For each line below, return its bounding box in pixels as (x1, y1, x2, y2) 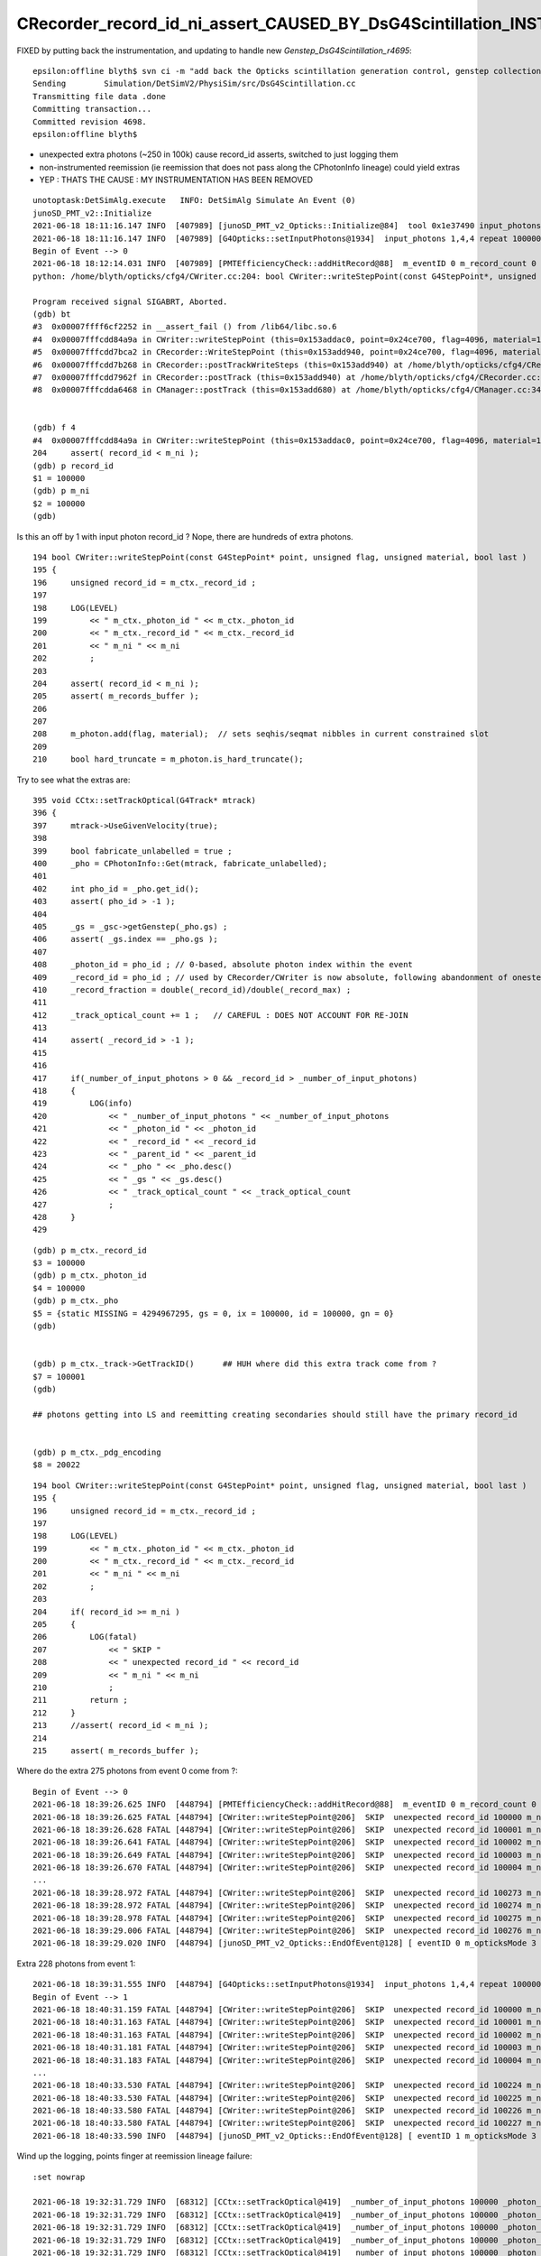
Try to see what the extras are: (16, 774, 131, 785)
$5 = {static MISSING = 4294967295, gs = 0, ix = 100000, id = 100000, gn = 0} (32, 1308, 394, 1318)
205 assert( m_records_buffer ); (32, 691, 200, 701)
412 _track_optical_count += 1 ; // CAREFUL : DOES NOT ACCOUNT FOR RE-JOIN (32, 1010, 408, 1020)
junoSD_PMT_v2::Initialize (32, 208, 152, 218)
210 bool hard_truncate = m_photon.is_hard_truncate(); (32, 754, 304, 764)
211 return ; (32, 1695, 128, 1706)
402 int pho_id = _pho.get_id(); (32, 883, 200, 893)
